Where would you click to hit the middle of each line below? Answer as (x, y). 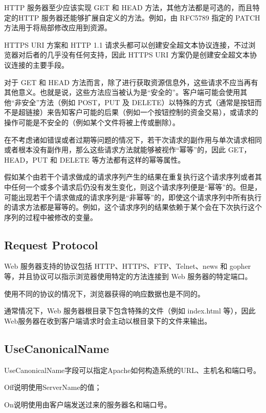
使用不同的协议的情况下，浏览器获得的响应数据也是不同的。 (104, 293)
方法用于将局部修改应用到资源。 (58, 27)
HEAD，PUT (26, 159)
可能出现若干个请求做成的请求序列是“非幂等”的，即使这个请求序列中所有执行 (133, 197)
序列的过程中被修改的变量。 (51, 217)
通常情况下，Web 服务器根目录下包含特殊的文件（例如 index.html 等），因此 (130, 311)
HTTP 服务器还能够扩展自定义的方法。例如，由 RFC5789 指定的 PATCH (139, 17)
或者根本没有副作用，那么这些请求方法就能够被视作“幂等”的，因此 (115, 150)
